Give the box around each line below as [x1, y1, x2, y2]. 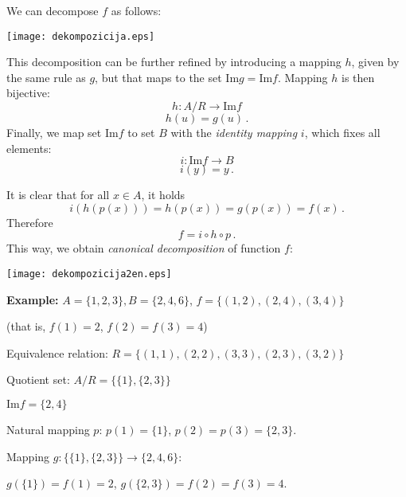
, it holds [141, 186, 185, 203]
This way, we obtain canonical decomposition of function [6, 240, 281, 256]
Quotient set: [6, 371, 70, 388]
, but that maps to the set [95, 68, 222, 85]
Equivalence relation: [6, 344, 108, 361]
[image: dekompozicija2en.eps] [6, 268, 172, 280]
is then [342, 68, 375, 85]
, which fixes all [304, 124, 381, 141]
